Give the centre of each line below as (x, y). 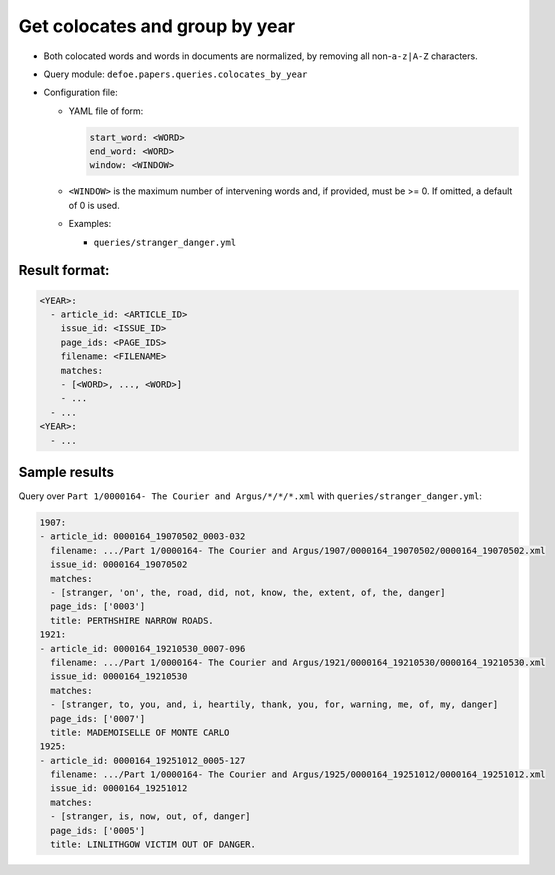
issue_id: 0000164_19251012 (119, 788)
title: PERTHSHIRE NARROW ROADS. (132, 620)
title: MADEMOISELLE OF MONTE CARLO (140, 732)
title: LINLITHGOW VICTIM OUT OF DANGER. (153, 844)
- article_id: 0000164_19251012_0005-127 (142, 760)
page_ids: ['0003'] (98, 606)
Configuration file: (81, 92)
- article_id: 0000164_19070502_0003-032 (142, 536)
